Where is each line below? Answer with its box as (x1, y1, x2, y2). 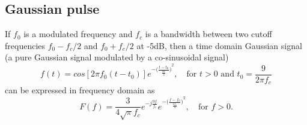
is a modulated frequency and (23, 28, 133, 40)
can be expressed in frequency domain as (5, 84, 155, 96)
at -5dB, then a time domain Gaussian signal (136, 39, 302, 51)
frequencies (5, 39, 46, 51)
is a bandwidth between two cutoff (145, 28, 272, 40)
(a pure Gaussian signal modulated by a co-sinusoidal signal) (5, 51, 229, 63)
